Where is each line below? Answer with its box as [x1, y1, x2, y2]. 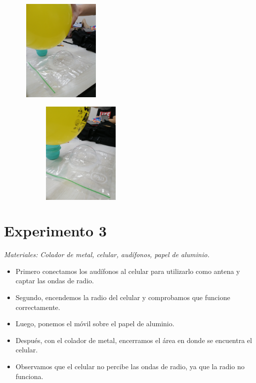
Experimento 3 [4, 221, 107, 241]
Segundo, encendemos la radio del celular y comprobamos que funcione [15, 292, 230, 303]
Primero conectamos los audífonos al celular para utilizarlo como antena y [15, 266, 240, 276]
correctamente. [15, 302, 60, 312]
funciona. [15, 371, 43, 381]
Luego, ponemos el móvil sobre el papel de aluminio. [15, 318, 174, 329]
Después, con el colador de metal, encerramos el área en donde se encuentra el [15, 335, 252, 345]
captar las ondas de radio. [15, 275, 94, 286]
